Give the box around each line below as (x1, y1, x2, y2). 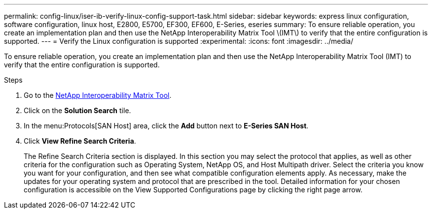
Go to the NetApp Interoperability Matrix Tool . (24, 91, 172, 99)
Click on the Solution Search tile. (24, 106, 131, 115)
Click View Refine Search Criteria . (24, 137, 136, 145)
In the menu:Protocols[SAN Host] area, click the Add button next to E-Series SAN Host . (24, 122, 309, 130)
